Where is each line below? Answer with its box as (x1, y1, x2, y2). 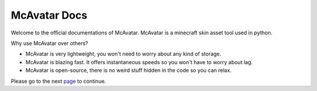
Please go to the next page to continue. (11, 78, 106, 85)
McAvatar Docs (11, 9, 87, 22)
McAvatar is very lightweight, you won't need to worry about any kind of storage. (25, 50, 221, 58)
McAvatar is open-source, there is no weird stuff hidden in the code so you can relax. (25, 67, 232, 74)
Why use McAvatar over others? (11, 40, 89, 47)
